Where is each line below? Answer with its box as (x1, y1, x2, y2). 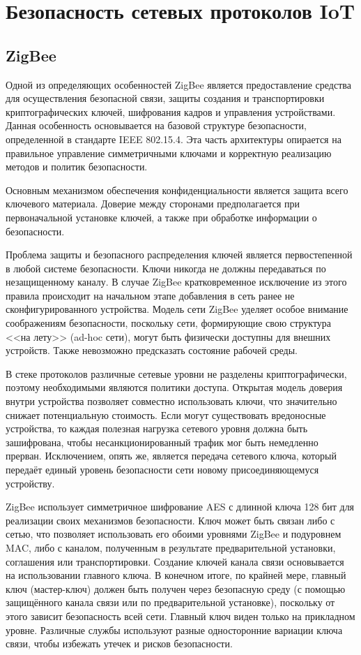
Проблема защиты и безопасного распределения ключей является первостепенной (6, 247, 353, 262)
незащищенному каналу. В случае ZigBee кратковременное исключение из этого (6, 274, 347, 289)
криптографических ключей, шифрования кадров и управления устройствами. (6, 104, 336, 119)
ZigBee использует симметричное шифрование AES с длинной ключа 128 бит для (6, 499, 355, 514)
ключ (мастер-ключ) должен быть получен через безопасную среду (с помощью (6, 581, 346, 596)
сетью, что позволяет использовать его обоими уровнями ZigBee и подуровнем (6, 527, 341, 541)
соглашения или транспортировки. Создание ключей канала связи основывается (6, 554, 344, 568)
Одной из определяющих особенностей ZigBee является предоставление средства (6, 77, 351, 91)
